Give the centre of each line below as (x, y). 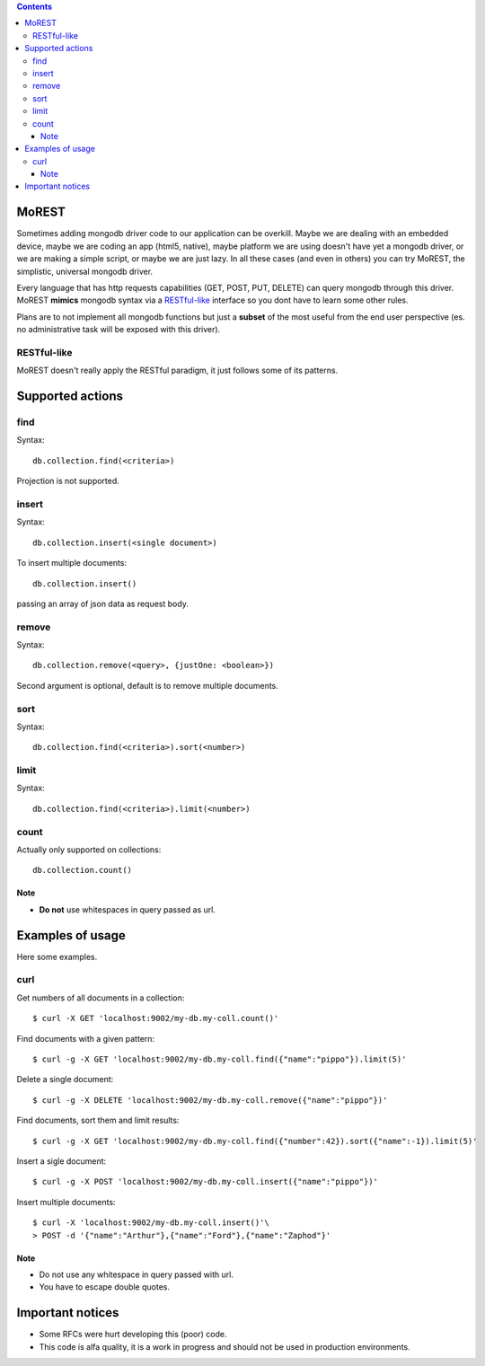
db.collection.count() (83, 870)
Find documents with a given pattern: (86, 1038)
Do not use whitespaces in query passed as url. (127, 909)
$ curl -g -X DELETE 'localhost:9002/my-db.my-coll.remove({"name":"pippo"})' (210, 1100)
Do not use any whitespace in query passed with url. (136, 1274)
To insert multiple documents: (72, 563)
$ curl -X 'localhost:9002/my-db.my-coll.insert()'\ (151, 1223)
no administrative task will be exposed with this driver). (119, 330)
